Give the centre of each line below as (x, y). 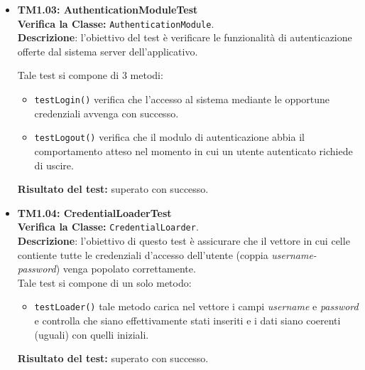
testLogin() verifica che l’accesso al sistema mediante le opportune (182, 99)
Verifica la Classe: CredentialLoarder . (108, 227)
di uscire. (54, 165)
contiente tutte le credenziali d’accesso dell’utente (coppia (143, 254)
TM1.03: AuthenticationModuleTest (108, 9)
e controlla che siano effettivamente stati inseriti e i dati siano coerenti (187, 320)
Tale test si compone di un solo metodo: (104, 282)
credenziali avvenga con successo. (107, 113)
